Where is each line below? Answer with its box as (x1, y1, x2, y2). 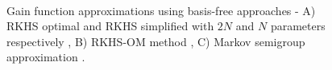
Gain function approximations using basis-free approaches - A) (6, 2, 316, 18)
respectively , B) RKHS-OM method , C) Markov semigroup (6, 33, 305, 49)
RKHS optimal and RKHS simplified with (6, 17, 214, 34)
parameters (270, 17, 326, 34)
